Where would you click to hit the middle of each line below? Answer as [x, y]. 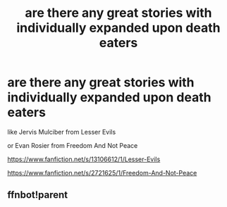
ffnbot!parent [38, 195]
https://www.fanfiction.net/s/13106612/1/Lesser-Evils [84, 159]
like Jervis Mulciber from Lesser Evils [62, 132]
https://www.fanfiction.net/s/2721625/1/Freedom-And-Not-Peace [102, 172]
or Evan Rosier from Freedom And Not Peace [73, 145]
